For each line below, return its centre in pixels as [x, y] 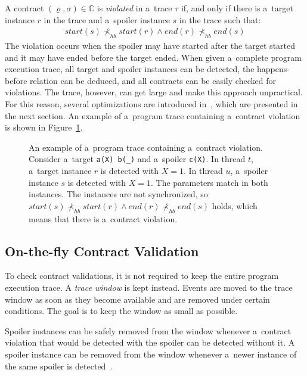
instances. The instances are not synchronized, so [118, 194]
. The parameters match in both [209, 182]
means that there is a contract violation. [103, 218]
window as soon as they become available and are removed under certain [137, 299]
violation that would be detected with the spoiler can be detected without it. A [150, 342]
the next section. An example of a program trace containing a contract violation [153, 115]
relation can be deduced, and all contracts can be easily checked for [153, 80]
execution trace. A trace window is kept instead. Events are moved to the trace [149, 287]
